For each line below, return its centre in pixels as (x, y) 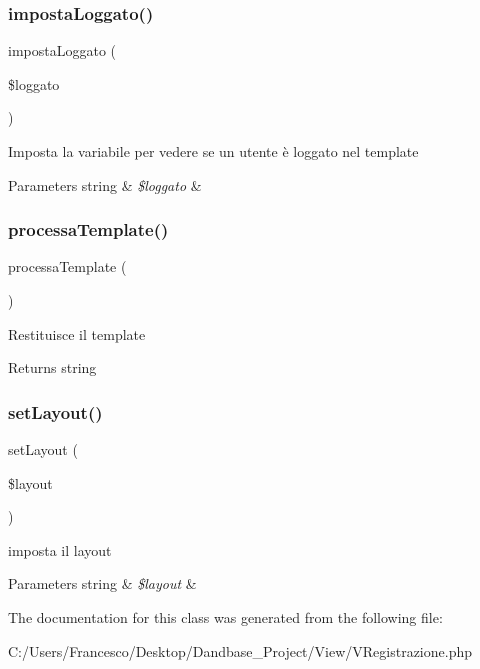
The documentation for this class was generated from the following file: (225, 616)
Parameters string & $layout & (102, 583)
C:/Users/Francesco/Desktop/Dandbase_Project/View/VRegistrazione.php (240, 650)
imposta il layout (60, 549)
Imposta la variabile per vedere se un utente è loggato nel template (213, 151)
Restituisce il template (77, 333)
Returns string (52, 367)
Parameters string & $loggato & (105, 184)
